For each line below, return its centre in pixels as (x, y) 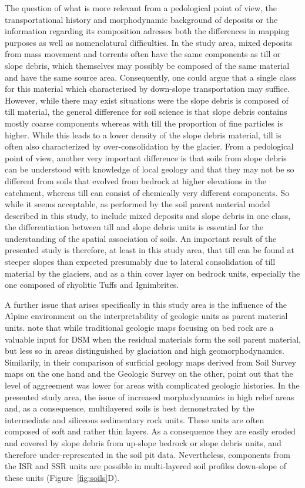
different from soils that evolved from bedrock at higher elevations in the (135, 180)
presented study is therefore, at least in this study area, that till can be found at (150, 250)
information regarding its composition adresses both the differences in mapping (147, 31)
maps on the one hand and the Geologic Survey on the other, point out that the (149, 374)
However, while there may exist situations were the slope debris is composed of (147, 100)
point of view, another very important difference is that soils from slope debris (146, 157)
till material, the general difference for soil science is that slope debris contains (146, 112)
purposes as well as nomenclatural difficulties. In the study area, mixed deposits (149, 42)
